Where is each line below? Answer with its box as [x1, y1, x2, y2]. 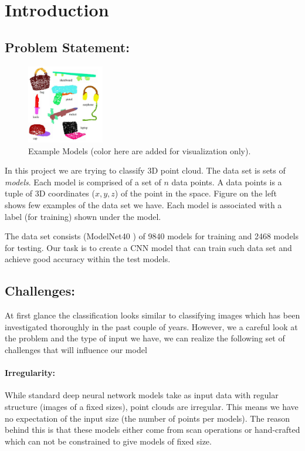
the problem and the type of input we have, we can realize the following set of [5, 332, 285, 344]
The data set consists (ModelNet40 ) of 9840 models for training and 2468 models [5, 230, 299, 242]
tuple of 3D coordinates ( [5, 187, 95, 199]
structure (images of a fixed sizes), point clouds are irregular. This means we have [5, 400, 299, 412]
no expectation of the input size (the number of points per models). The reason [5, 412, 290, 424]
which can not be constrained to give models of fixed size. [5, 435, 212, 447]
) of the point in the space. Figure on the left [114, 187, 277, 199]
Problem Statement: [5, 38, 130, 56]
